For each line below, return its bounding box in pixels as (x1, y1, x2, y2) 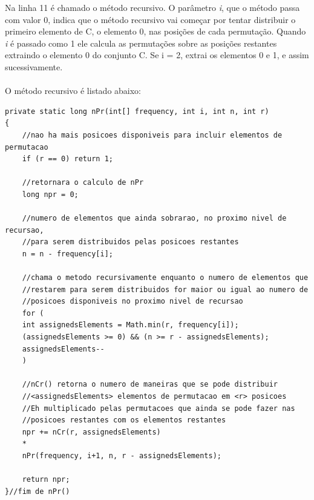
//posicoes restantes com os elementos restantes (22, 416, 226, 425)
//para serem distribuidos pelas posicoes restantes (22, 238, 239, 247)
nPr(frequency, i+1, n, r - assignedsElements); (22, 451, 221, 460)
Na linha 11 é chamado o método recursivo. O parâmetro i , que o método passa (5, 1, 300, 13)
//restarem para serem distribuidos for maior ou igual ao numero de (22, 285, 309, 294)
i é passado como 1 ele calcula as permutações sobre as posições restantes (5, 36, 277, 49)
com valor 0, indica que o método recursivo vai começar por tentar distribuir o (5, 13, 296, 25)
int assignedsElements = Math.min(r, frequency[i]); (22, 321, 239, 330)
